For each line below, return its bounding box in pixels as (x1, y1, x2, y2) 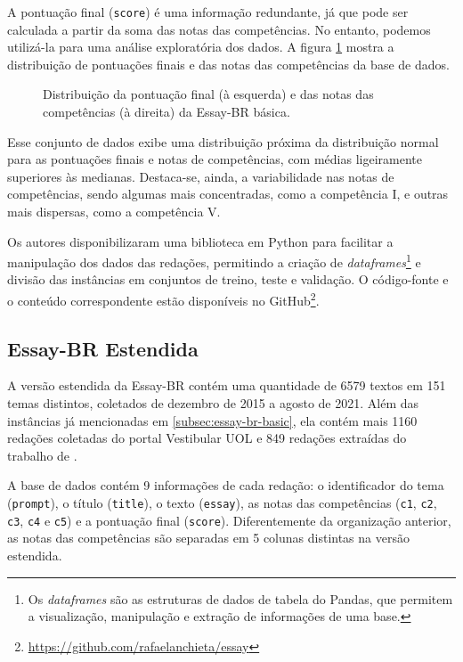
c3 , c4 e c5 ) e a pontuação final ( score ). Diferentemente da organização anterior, (7, 511, 451, 529)
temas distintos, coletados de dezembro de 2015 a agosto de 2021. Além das (7, 394, 419, 413)
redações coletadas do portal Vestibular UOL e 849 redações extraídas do (7, 429, 407, 447)
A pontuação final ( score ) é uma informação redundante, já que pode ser (7, 3, 409, 20)
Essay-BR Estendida (7, 334, 199, 362)
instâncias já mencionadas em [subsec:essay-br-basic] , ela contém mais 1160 (7, 411, 418, 429)
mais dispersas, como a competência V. (7, 202, 221, 220)
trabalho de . (7, 445, 77, 464)
